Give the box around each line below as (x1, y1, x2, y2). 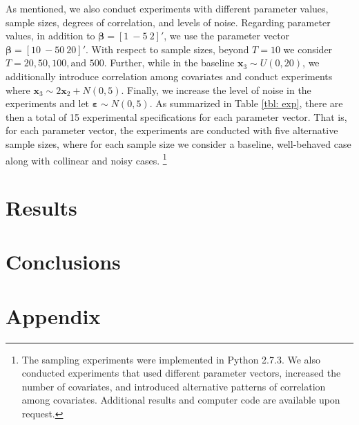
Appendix (6, 301, 101, 330)
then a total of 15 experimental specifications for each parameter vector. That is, (6, 109, 347, 124)
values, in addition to (6, 28, 95, 43)
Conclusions (6, 247, 121, 276)
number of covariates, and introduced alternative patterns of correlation (21, 379, 326, 393)
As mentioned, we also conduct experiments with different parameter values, (6, 1, 329, 15)
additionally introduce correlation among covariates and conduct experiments (6, 68, 333, 83)
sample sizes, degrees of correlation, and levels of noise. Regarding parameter (6, 15, 331, 29)
